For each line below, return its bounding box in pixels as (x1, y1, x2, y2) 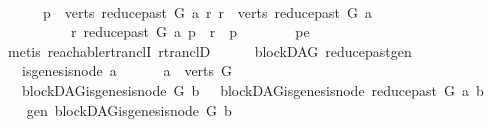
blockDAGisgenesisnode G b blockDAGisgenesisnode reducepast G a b (21, 79, 484, 100)
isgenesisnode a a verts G (21, 60, 233, 81)
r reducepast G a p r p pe (70, 21, 310, 42)
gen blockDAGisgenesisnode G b (26, 99, 232, 120)
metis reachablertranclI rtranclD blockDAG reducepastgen (7, 40, 412, 61)
